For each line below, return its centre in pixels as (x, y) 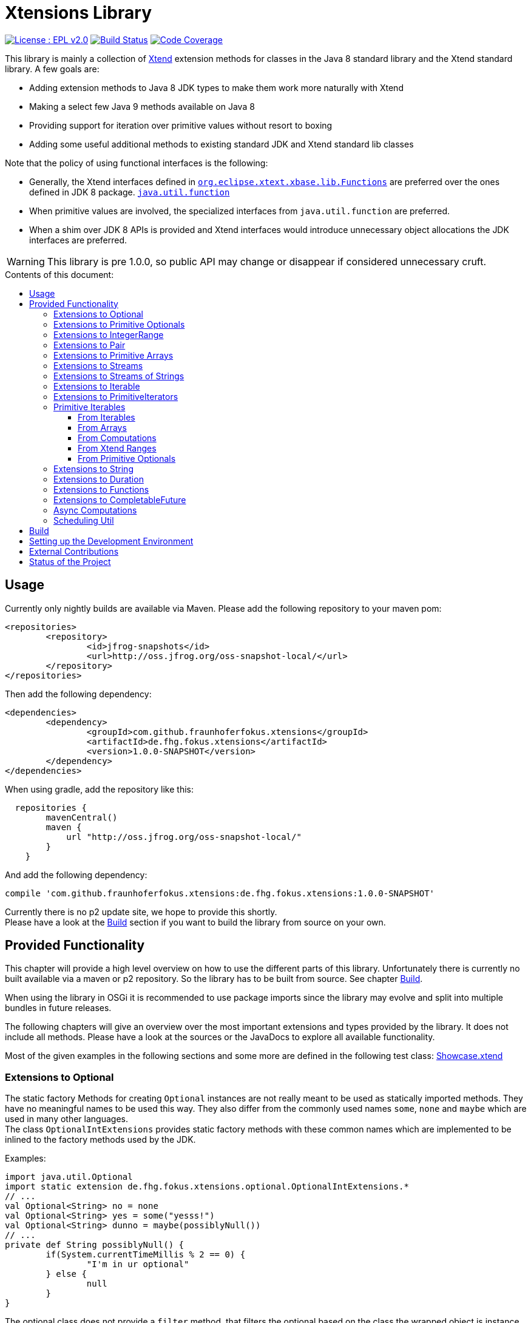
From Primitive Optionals (127, 458)
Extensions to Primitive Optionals (119, 324)
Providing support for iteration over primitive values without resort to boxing (181, 125)
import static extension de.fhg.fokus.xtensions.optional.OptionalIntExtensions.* (207, 1187)
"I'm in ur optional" (138, 1264)
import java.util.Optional (69, 1177)
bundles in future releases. (58, 1008)
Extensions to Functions (101, 489)
